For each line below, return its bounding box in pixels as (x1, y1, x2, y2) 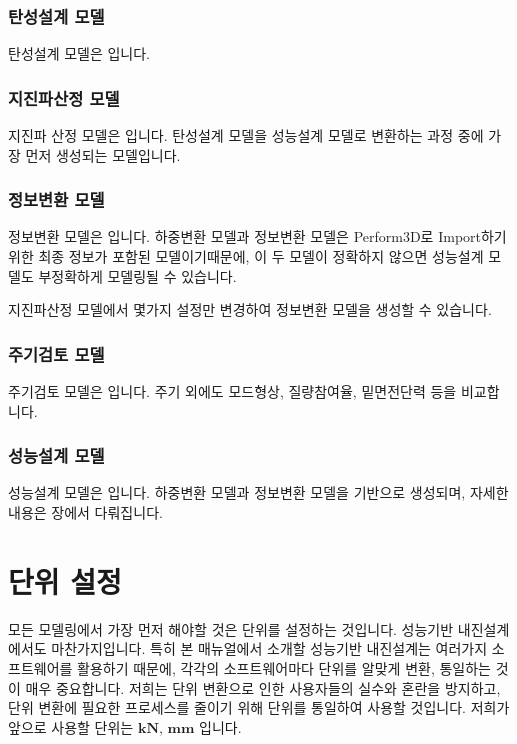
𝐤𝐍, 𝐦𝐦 (137, 721, 195, 736)
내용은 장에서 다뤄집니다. (8, 502, 163, 523)
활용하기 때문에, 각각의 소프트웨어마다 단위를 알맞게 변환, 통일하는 (77, 657, 491, 678)
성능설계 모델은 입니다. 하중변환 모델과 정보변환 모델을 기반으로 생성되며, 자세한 (8, 482, 509, 503)
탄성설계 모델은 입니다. (8, 43, 151, 64)
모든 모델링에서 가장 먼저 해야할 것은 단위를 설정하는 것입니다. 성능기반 (8, 618, 454, 639)
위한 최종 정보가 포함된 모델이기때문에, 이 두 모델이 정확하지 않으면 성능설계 (8, 246, 484, 267)
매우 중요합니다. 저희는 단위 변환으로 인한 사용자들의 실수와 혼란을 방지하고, (25, 677, 501, 698)
